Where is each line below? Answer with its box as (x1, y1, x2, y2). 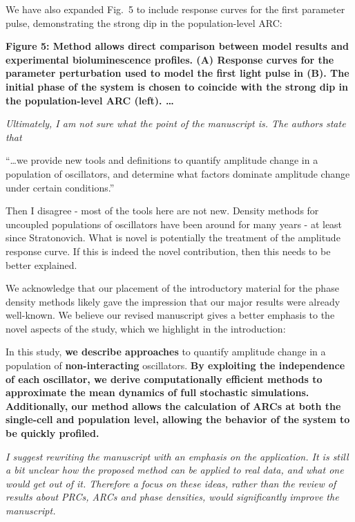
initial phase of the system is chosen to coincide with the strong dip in (6, 79, 348, 93)
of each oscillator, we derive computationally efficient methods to (6, 371, 323, 386)
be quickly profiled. (6, 426, 99, 440)
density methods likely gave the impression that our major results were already (6, 294, 340, 308)
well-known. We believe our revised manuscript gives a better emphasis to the (6, 308, 335, 322)
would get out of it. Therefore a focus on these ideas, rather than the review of (6, 476, 336, 490)
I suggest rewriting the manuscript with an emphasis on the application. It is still (6, 449, 349, 463)
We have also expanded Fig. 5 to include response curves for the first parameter (6, 2, 345, 16)
